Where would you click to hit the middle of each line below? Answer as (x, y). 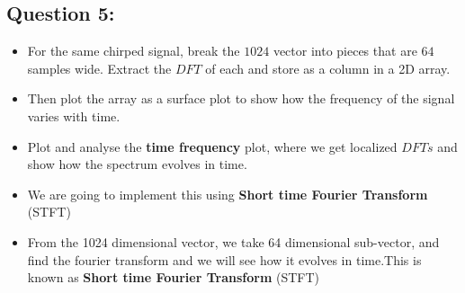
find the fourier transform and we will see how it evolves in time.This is (224, 259)
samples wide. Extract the (99, 68)
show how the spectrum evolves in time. (137, 164)
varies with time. (74, 115)
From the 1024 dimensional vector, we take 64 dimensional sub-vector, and (233, 241)
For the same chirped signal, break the (134, 51)
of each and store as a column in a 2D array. (328, 68)
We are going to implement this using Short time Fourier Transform (228, 194)
